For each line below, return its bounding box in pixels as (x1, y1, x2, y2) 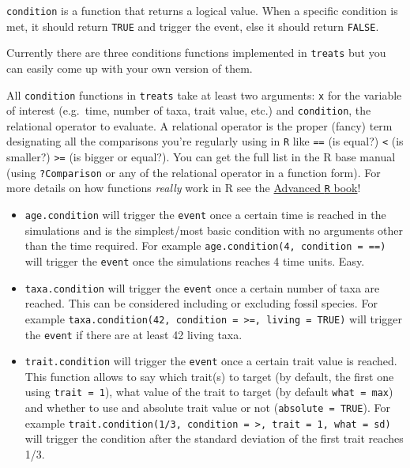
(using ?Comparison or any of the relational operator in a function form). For (6, 164, 381, 180)
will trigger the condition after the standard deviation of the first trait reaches (24, 430, 404, 447)
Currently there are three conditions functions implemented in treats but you (6, 44, 386, 61)
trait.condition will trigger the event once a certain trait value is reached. (24, 353, 397, 369)
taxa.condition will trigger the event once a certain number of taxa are (24, 279, 380, 296)
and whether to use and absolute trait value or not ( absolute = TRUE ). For (24, 399, 390, 416)
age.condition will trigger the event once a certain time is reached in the (24, 206, 386, 223)
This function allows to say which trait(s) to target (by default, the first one (24, 368, 394, 384)
